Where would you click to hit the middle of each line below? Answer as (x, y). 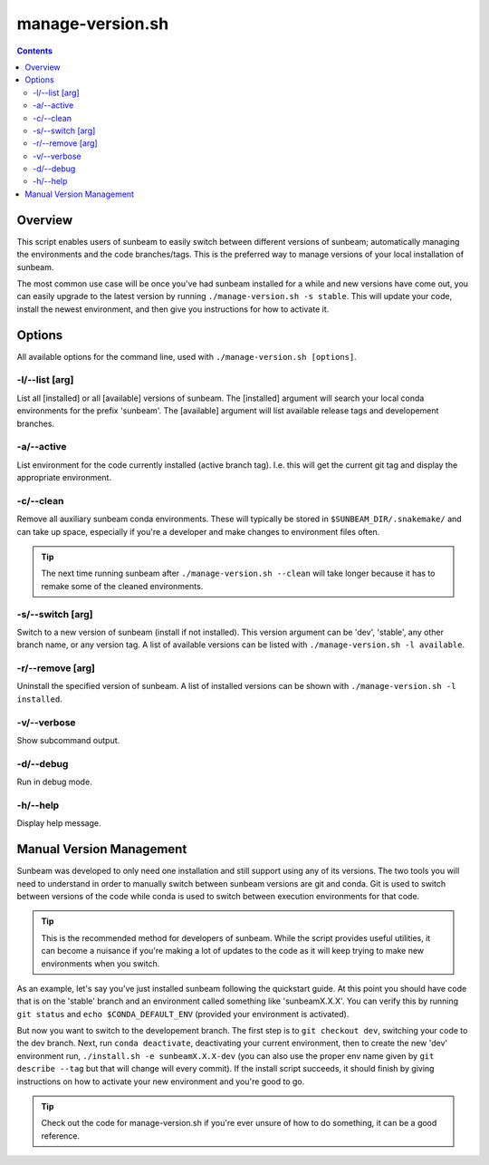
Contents (35, 51)
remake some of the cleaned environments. (122, 586)
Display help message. (59, 823)
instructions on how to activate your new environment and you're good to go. (161, 1081)
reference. (61, 1136)
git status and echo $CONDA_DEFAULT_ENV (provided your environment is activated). (183, 1014)
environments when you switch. (101, 963)
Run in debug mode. (54, 782)
